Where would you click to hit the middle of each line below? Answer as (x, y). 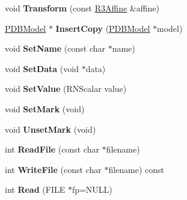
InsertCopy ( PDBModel (103, 28)
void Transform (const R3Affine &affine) (82, 8)
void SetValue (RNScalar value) (66, 89)
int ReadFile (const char (52, 149)
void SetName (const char (55, 48)
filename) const (136, 169)
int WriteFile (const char (53, 169)
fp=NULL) (92, 189)
